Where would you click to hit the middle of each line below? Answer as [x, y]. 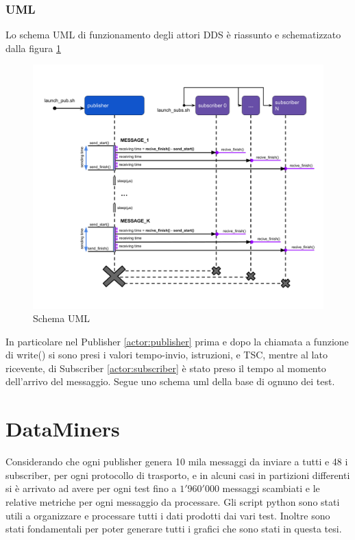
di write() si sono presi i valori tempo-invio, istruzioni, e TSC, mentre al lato [167, 355]
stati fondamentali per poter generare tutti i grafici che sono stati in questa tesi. [174, 529]
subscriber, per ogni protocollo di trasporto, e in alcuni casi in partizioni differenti [178, 475]
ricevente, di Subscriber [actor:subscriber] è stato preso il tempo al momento [166, 368]
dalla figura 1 [33, 48]
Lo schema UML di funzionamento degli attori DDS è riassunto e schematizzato [173, 35]
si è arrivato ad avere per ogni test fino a [91, 488]
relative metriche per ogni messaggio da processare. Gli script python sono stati [173, 501]
